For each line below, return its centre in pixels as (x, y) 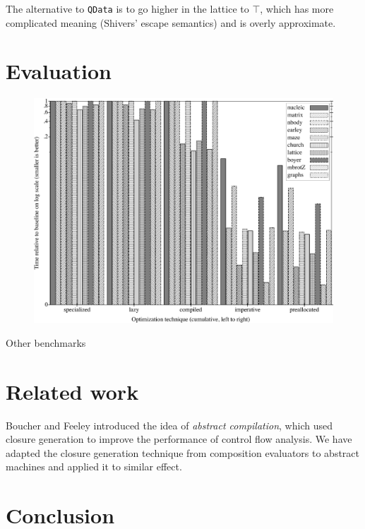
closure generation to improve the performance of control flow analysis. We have (179, 439)
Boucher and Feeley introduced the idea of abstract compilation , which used (169, 425)
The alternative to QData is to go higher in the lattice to (127, 8)
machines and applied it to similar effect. (94, 466)
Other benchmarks (46, 342)
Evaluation (59, 71)
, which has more (297, 8)
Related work (72, 391)
